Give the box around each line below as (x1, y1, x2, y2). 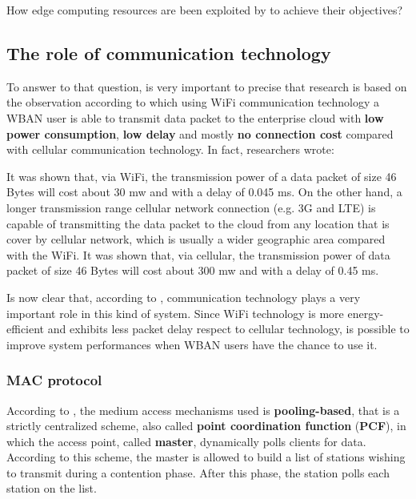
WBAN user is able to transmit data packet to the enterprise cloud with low (6, 109, 384, 126)
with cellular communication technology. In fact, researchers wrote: (6, 141, 334, 158)
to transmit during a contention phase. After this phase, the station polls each (6, 464, 390, 481)
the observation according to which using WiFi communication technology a (6, 94, 379, 111)
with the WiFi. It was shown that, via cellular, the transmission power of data (6, 246, 390, 263)
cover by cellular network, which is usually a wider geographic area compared (6, 231, 386, 247)
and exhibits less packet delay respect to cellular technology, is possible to (47, 320, 410, 337)
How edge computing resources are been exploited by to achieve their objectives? (6, 2, 403, 18)
